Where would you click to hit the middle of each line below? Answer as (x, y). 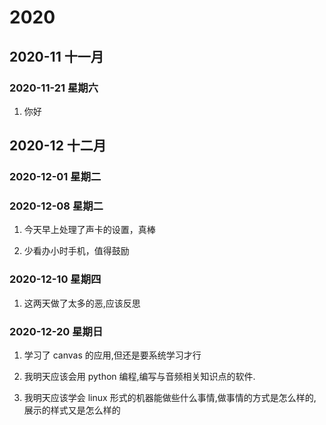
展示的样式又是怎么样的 (72, 410)
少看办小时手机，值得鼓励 (76, 251)
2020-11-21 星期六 (54, 88)
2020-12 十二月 (58, 146)
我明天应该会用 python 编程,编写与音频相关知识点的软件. (139, 377)
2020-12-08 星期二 (56, 206)
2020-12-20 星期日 (56, 331)
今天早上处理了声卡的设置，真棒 (89, 230)
